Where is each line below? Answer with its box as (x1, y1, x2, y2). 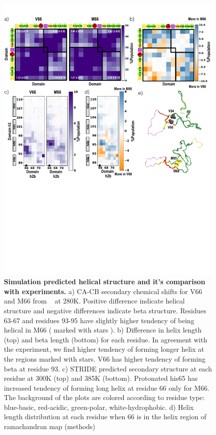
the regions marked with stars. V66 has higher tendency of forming (4, 353, 206, 364)
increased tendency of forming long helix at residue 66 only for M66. (4, 382, 210, 393)
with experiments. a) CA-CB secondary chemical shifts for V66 (4, 286, 202, 296)
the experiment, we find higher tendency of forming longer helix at (4, 344, 204, 354)
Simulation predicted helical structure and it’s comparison (4, 276, 205, 287)
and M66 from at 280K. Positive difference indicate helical (4, 296, 185, 306)
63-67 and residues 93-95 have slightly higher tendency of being (4, 315, 194, 325)
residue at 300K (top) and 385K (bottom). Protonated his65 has (4, 373, 198, 383)
